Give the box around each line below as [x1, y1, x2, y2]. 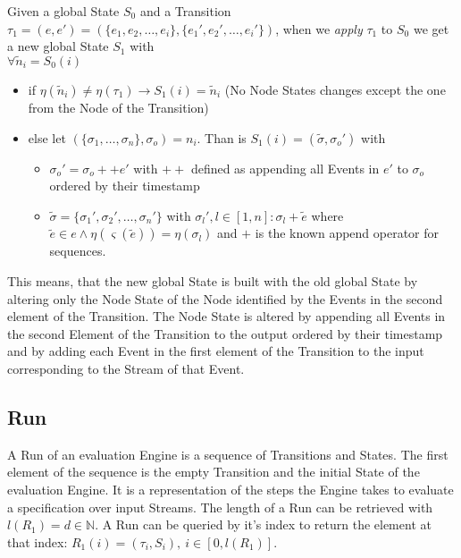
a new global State [7, 37, 109, 55]
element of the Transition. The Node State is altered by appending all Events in [7, 307, 446, 325]
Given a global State [7, 2, 120, 20]
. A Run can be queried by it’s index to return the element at [95, 515, 432, 534]
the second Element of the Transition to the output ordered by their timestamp [7, 324, 443, 342]
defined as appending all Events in [190, 158, 380, 177]
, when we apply [275, 19, 363, 38]
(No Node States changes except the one [224, 80, 446, 98]
